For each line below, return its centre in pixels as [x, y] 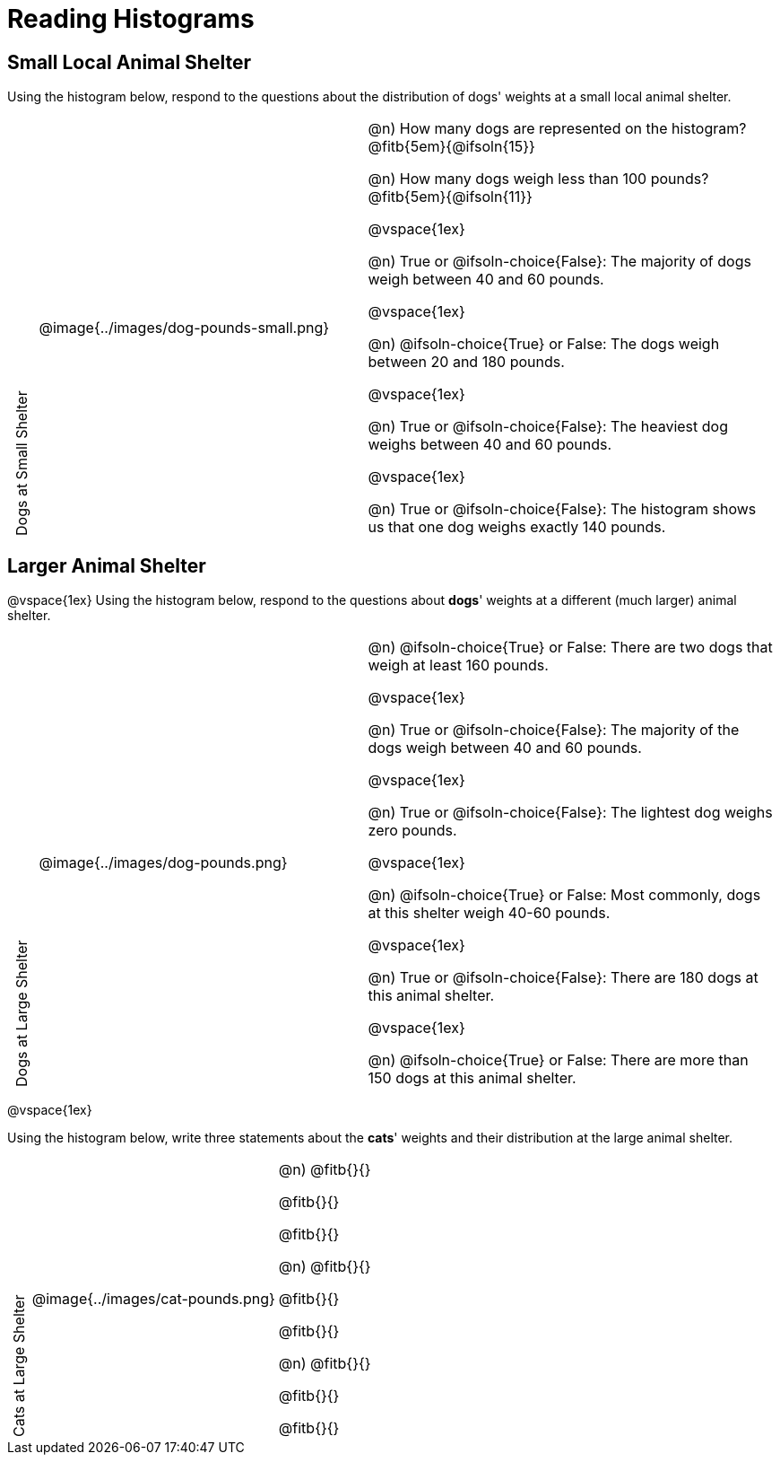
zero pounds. [412, 831]
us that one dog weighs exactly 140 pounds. [517, 527]
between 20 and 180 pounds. [466, 362]
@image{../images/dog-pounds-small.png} [184, 328]
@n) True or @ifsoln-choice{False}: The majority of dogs [559, 262]
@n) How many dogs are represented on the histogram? [557, 129]
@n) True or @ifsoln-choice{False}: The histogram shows [562, 509]
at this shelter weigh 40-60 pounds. [489, 913]
